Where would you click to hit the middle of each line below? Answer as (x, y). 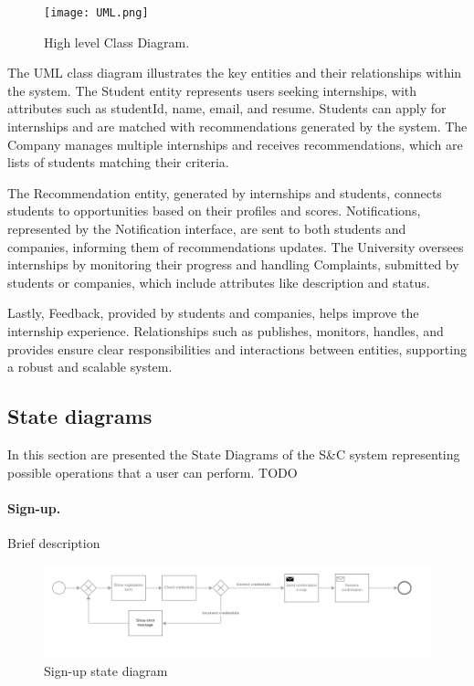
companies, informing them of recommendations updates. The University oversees (236, 246)
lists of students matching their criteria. (118, 162)
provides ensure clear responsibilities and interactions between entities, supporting (237, 348)
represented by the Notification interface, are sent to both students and (207, 228)
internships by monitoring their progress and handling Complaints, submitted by (233, 264)
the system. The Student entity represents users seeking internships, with (212, 90)
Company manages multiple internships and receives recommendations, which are (235, 144)
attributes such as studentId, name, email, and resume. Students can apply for (227, 108)
